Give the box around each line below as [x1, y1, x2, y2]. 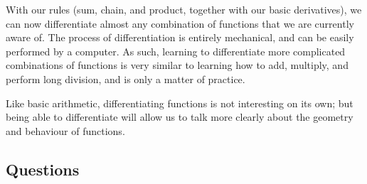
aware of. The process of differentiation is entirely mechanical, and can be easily [6, 30, 354, 45]
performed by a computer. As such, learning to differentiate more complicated [6, 43, 346, 58]
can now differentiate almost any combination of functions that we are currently [6, 16, 354, 31]
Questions [6, 158, 80, 180]
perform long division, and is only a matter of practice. [6, 71, 245, 86]
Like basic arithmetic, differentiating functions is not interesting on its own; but [6, 95, 353, 110]
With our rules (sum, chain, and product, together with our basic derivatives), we [6, 2, 362, 16]
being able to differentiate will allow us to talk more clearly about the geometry [6, 109, 353, 124]
